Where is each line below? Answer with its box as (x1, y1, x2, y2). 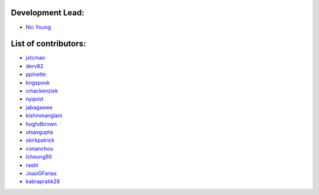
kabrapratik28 (25, 178, 60, 185)
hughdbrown (25, 120, 57, 127)
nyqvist (25, 95, 44, 103)
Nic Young (25, 24, 51, 31)
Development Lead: (11, 8, 85, 18)
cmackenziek (25, 87, 58, 94)
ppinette (25, 71, 47, 78)
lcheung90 (25, 153, 53, 160)
